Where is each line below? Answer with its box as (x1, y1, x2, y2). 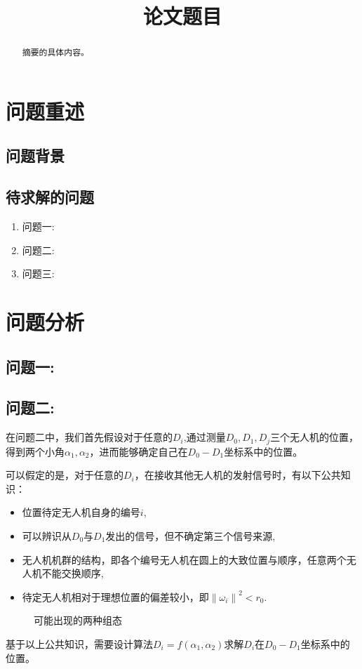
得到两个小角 (6, 444, 65, 458)
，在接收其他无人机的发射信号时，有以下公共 (134, 468, 341, 482)
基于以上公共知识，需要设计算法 (6, 636, 153, 651)
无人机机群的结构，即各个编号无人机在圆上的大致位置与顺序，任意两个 (22, 552, 347, 567)
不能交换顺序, (41, 566, 104, 581)
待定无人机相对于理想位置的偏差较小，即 (22, 589, 209, 604)
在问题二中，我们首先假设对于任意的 (6, 430, 173, 444)
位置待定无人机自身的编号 (22, 505, 140, 519)
